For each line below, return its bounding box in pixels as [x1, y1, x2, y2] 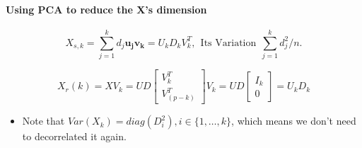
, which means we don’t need [231, 113, 356, 128]
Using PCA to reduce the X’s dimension [6, 1, 207, 16]
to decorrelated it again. [22, 129, 127, 144]
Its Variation [200, 38, 257, 48]
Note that [22, 113, 65, 128]
